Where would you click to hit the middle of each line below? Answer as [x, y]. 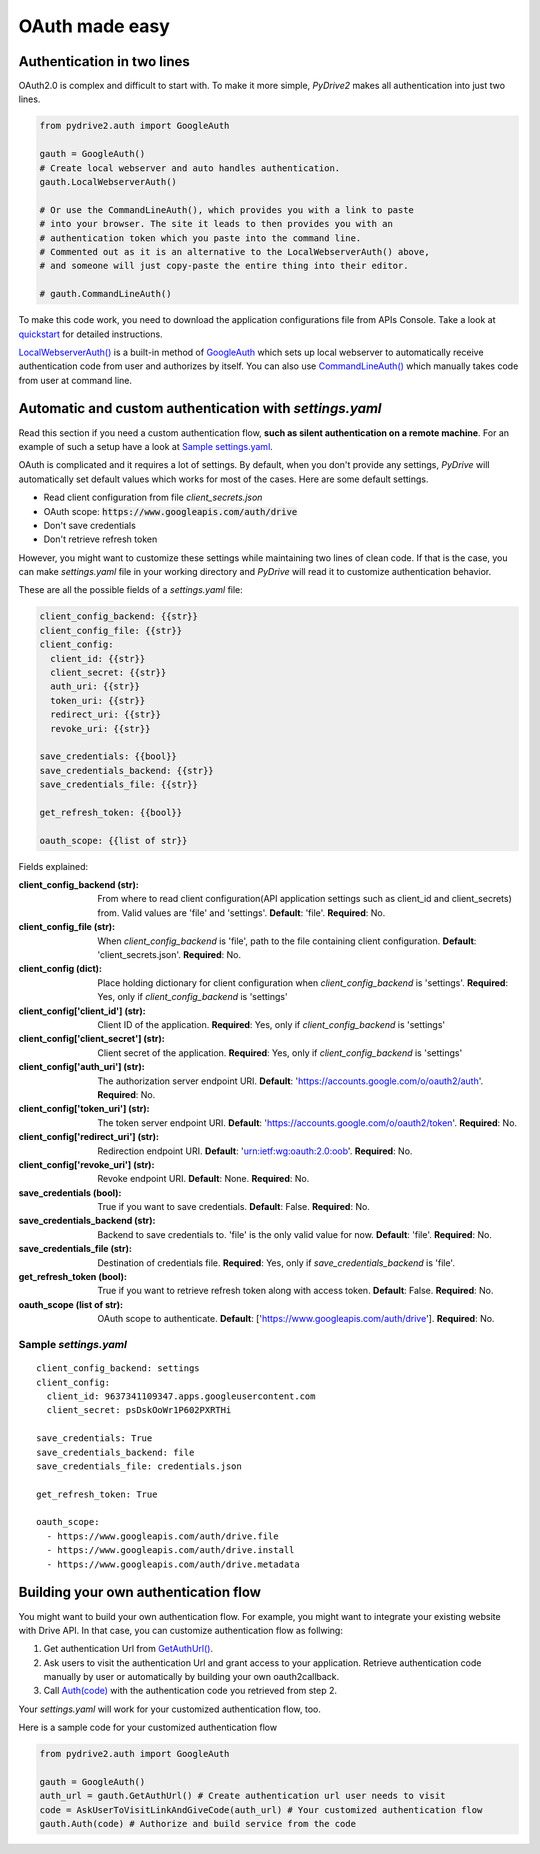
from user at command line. [75, 380]
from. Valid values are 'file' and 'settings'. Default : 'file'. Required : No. [241, 912]
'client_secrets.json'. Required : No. [169, 955]
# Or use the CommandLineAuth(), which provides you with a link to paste [227, 209]
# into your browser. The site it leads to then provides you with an [216, 224]
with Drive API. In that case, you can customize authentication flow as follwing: [181, 1630]
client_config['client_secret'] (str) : [91, 1039]
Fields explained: [53, 866]
